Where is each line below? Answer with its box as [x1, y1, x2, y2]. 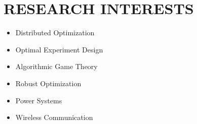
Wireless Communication [15, 112, 93, 122]
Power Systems [15, 95, 62, 105]
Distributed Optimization [15, 27, 95, 38]
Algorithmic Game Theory [15, 61, 98, 72]
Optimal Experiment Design [15, 44, 103, 54]
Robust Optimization [15, 78, 82, 88]
